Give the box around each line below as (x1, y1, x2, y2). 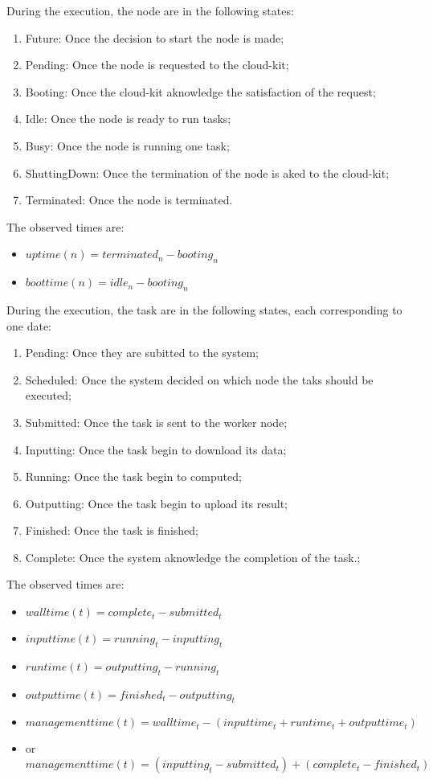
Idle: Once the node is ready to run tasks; (25, 110, 231, 127)
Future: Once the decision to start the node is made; (25, 29, 284, 46)
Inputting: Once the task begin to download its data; (25, 441, 287, 458)
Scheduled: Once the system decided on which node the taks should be (25, 371, 374, 388)
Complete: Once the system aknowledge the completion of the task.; (25, 548, 361, 565)
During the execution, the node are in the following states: (6, 2, 294, 18)
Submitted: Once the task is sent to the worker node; (25, 413, 288, 430)
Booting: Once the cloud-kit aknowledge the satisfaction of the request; (25, 83, 376, 100)
